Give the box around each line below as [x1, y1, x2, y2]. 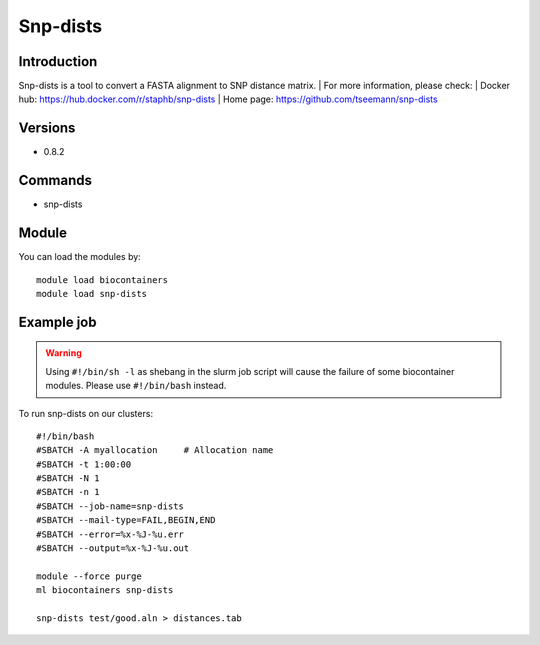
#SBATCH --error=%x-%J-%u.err [36, 528, 185, 540]
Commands [18, 172, 93, 189]
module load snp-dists [36, 288, 148, 299]
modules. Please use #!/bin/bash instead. [45, 380, 227, 392]
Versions [18, 120, 76, 137]
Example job [18, 313, 97, 330]
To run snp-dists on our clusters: [18, 407, 154, 419]
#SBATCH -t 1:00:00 [36, 458, 132, 470]
